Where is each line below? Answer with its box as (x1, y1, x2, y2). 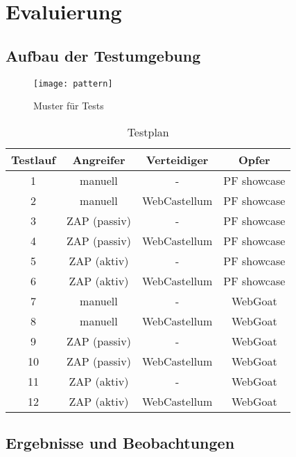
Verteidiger (146, 151, 209, 168)
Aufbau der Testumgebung (6, 44, 201, 66)
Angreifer (72, 151, 125, 168)
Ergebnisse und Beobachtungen (6, 432, 235, 454)
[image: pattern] (33, 78, 113, 89)
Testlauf (11, 151, 56, 168)
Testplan (127, 123, 169, 140)
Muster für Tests (33, 98, 104, 113)
